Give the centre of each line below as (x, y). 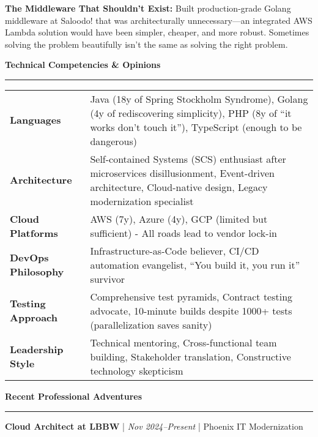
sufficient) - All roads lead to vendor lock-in (183, 233)
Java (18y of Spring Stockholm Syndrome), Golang (199, 99)
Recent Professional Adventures (74, 396)
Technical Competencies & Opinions (83, 65)
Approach (34, 318)
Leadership (37, 349)
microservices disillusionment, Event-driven (182, 173)
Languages (35, 120)
